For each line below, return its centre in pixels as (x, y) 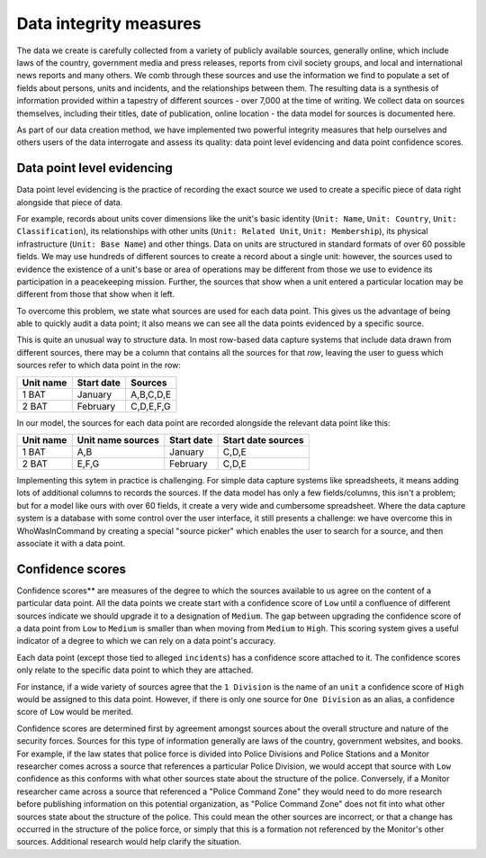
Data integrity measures (109, 23)
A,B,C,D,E (151, 394)
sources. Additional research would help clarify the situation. (129, 842)
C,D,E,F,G (151, 406)
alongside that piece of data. (70, 202)
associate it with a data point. (71, 543)
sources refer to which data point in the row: (99, 366)
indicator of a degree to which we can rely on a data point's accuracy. (146, 641)
